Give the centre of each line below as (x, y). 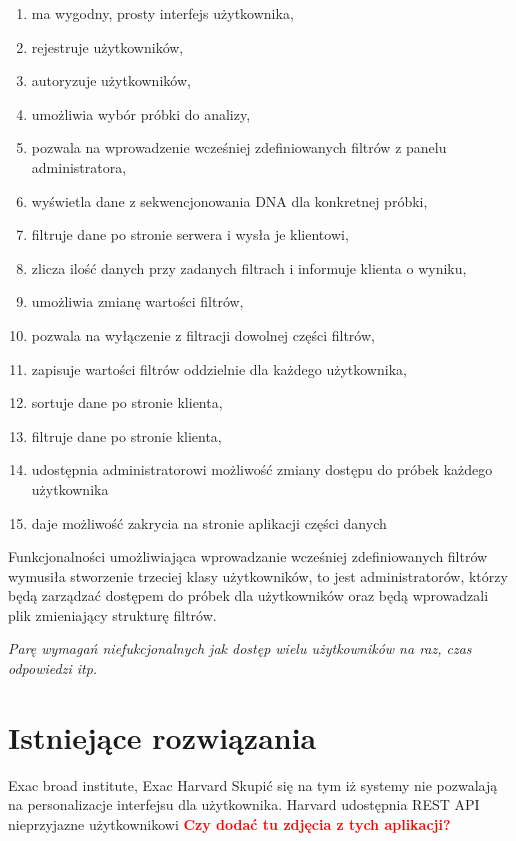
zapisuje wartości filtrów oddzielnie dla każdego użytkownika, (219, 368)
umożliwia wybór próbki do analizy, (141, 113)
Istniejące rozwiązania (162, 736)
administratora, (79, 166)
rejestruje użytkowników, (107, 46)
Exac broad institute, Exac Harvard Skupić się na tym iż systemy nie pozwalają (253, 784)
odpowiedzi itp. (53, 668)
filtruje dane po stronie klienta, (126, 435)
